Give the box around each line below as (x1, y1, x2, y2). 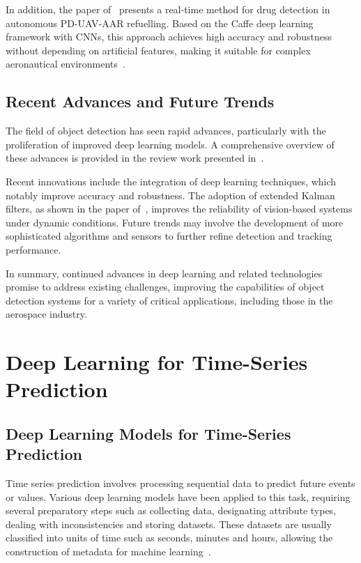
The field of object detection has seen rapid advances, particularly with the (6, 123, 326, 138)
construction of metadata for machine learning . (6, 544, 211, 559)
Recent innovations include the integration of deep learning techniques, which (6, 173, 337, 188)
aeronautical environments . (6, 56, 125, 71)
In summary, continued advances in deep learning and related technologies (6, 265, 323, 280)
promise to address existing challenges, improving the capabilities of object (6, 279, 325, 294)
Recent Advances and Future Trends (6, 91, 275, 112)
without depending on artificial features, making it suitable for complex (6, 43, 311, 57)
